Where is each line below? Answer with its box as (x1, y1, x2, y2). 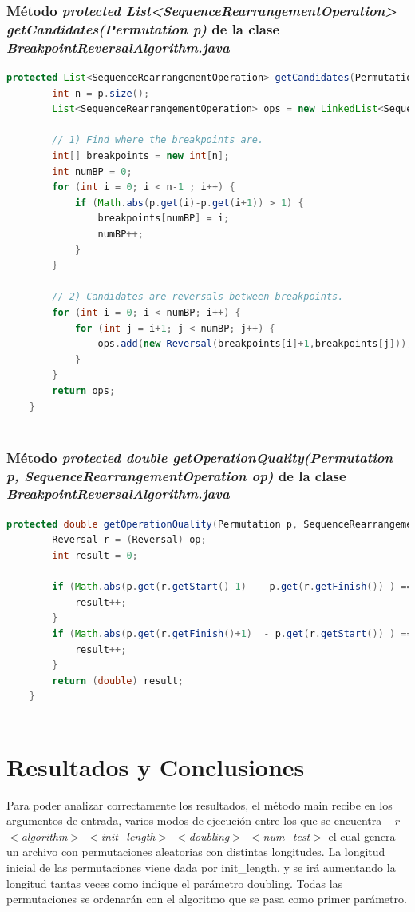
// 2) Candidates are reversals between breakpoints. (52, 291, 344, 303)
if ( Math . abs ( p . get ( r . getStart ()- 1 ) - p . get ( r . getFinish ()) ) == (52, 581, 413, 593)
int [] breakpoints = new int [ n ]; (52, 150, 230, 162)
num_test (263, 827, 310, 844)
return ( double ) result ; (52, 675, 184, 687)
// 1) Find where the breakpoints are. (52, 134, 264, 146)
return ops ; (52, 384, 116, 396)
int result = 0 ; (52, 549, 138, 561)
